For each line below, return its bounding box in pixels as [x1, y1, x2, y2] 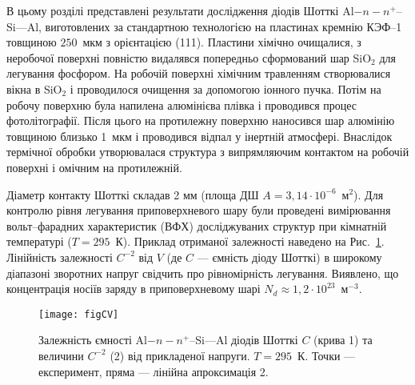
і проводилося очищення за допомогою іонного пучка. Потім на [70, 80, 381, 97]
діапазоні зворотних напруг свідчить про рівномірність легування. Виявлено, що [6, 264, 399, 281]
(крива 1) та [313, 331, 373, 348]
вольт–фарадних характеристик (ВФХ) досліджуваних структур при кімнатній [6, 217, 387, 234]
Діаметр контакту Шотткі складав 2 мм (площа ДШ [6, 186, 259, 203]
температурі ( [6, 233, 72, 250]
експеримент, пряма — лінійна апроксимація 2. [38, 363, 269, 379]
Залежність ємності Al [38, 331, 147, 348]
